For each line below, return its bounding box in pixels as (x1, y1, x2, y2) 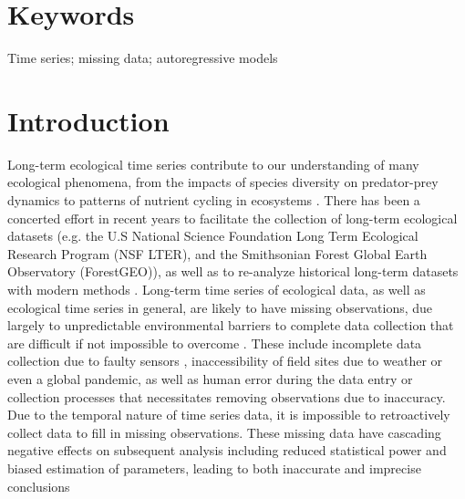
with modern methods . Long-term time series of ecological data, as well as (7, 280, 426, 298)
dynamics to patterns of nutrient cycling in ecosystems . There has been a (7, 191, 420, 210)
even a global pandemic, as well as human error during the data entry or (7, 369, 413, 388)
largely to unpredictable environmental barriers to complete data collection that (7, 316, 454, 335)
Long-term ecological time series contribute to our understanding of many (7, 154, 419, 173)
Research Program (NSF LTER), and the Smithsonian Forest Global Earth (7, 244, 428, 263)
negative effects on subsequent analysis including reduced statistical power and (7, 441, 447, 460)
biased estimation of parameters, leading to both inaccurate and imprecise (7, 458, 421, 477)
